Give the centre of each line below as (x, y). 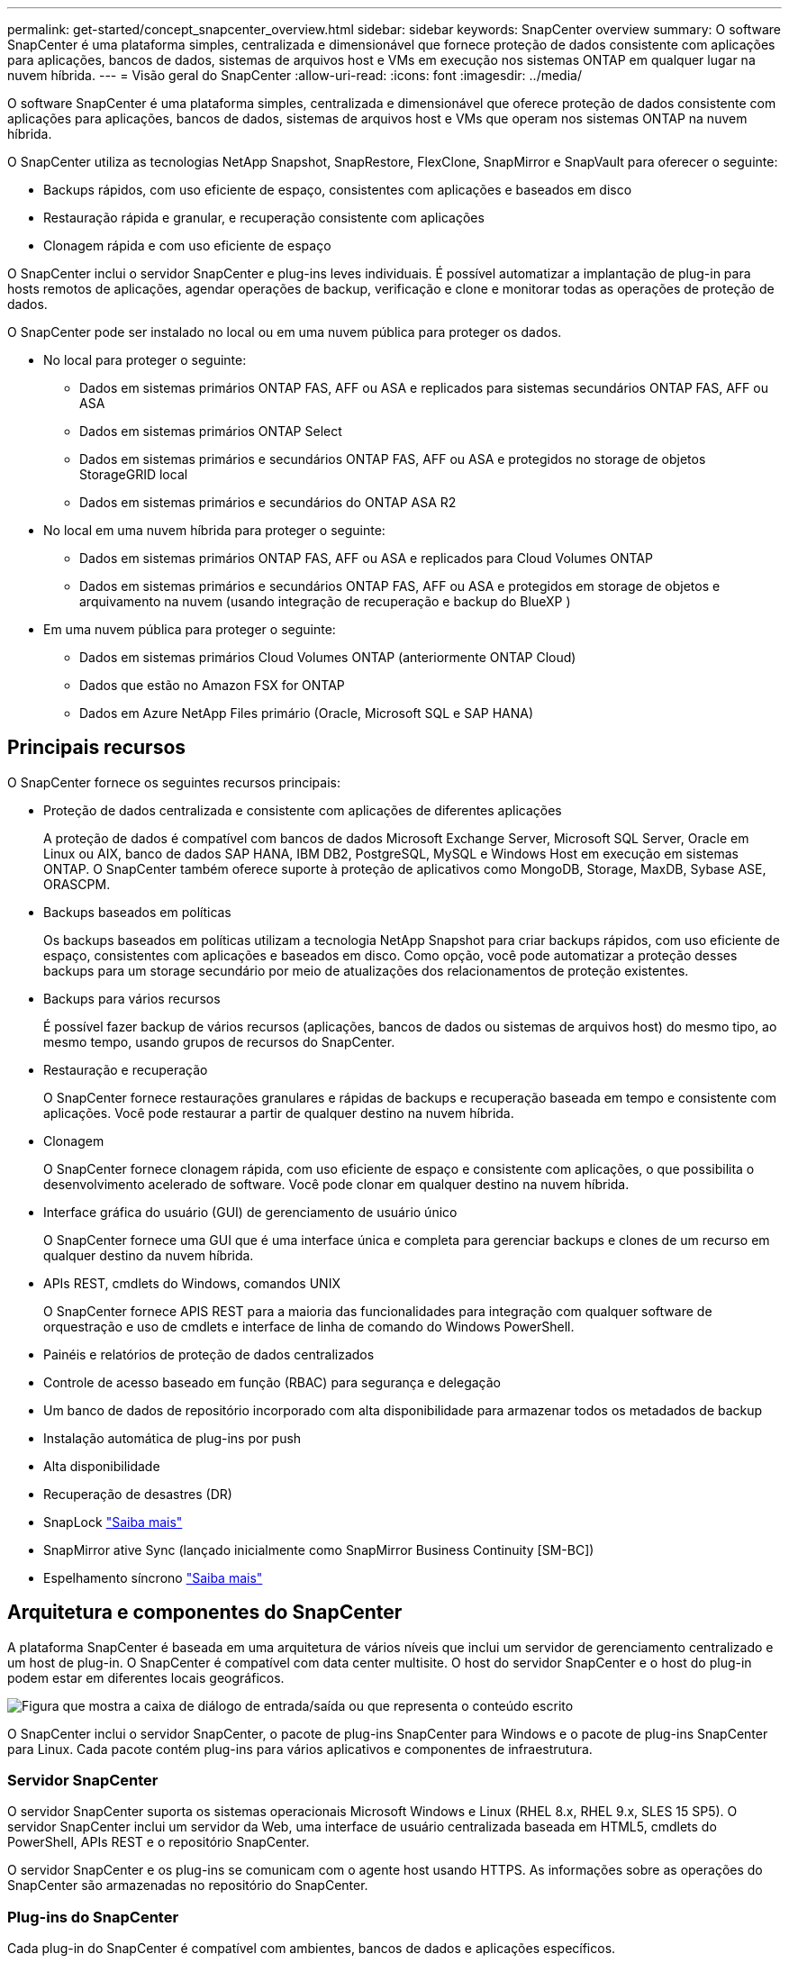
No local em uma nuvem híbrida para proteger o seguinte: (214, 530)
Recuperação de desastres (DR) (138, 1494)
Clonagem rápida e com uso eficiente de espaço (187, 245)
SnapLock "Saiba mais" (113, 1522)
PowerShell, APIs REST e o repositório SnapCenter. (159, 1842)
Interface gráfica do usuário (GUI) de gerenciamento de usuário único (250, 1212)
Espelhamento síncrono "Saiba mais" (153, 1577)
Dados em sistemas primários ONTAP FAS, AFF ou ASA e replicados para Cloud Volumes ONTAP (366, 558)
